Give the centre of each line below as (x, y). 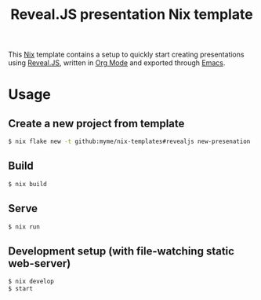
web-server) (40, 263)
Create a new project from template (96, 123)
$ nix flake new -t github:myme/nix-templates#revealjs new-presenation (129, 142)
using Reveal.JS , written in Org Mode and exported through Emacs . (117, 63)
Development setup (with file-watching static (121, 251)
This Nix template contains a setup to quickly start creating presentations (126, 55)
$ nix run (24, 227)
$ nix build (27, 184)
